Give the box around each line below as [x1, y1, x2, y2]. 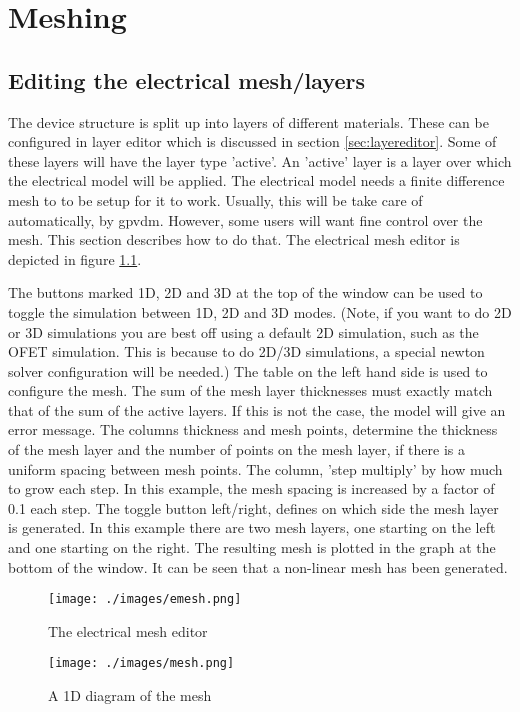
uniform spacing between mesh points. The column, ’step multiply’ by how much [8, 458, 503, 479]
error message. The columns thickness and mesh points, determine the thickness [8, 419, 498, 440]
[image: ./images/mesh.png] [48, 656, 235, 671]
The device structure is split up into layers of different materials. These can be [8, 111, 489, 132]
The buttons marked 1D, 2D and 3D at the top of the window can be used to [8, 282, 483, 303]
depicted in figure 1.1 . [8, 248, 142, 269]
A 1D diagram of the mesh [48, 685, 212, 706]
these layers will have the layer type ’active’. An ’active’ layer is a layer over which [8, 150, 512, 171]
